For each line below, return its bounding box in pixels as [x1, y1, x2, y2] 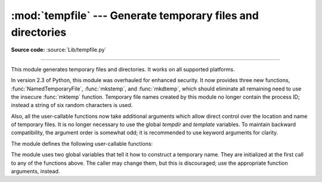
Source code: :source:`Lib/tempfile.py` [11, 46, 107, 54]
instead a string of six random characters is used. [11, 102, 133, 109]
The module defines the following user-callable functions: [11, 140, 153, 147]
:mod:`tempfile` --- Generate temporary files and [11, 9, 259, 22]
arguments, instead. [11, 168, 60, 175]
